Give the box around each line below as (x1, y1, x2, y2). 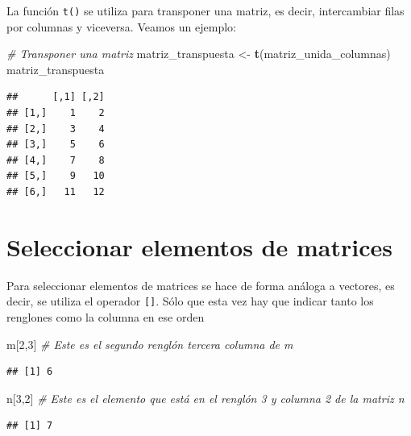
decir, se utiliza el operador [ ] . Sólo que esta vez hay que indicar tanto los (6, 293, 374, 309)
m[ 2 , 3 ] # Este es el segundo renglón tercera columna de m (6, 335, 293, 352)
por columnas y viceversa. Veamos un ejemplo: (6, 18, 236, 35)
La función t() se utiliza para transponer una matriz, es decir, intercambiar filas (6, 2, 405, 19)
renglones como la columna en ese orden (6, 308, 205, 325)
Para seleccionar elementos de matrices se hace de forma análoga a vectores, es (6, 276, 395, 293)
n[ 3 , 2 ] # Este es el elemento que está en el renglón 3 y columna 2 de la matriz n (6, 389, 405, 406)
